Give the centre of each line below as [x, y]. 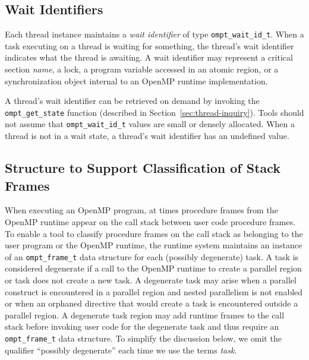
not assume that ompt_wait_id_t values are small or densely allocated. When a [150, 124]
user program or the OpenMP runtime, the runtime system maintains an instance [154, 245]
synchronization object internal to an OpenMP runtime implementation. [136, 80]
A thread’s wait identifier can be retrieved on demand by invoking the [132, 101]
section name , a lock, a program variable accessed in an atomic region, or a [142, 69]
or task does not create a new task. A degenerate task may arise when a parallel [151, 280]
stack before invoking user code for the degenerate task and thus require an [142, 326]
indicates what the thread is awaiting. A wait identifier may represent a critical [149, 57]
